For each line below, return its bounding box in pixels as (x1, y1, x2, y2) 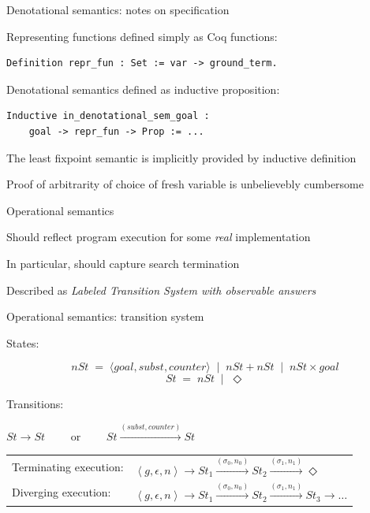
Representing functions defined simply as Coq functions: (6, 28, 278, 44)
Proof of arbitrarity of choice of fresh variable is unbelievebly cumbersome (6, 176, 364, 192)
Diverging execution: (12, 484, 111, 500)
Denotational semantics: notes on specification (6, 2, 230, 17)
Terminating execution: (12, 459, 124, 475)
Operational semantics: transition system (6, 308, 204, 325)
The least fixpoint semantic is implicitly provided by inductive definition (6, 149, 357, 165)
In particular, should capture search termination (6, 255, 240, 271)
